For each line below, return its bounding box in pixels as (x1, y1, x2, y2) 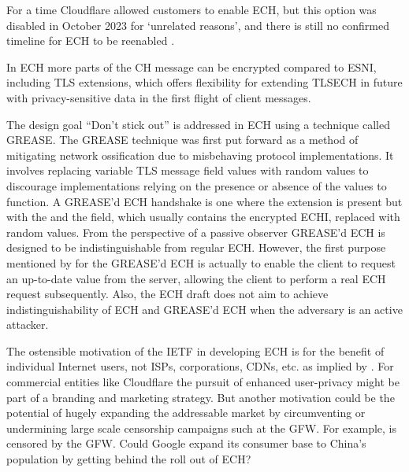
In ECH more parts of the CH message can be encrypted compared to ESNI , (6, 58, 377, 75)
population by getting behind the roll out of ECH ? (6, 451, 251, 467)
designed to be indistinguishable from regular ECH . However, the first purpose (6, 239, 386, 256)
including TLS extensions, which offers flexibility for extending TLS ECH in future (6, 74, 403, 90)
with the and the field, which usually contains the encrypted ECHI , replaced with (6, 208, 400, 225)
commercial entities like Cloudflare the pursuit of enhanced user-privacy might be (6, 374, 400, 390)
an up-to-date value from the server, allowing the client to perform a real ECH (6, 270, 386, 286)
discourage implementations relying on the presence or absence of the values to (6, 177, 387, 194)
